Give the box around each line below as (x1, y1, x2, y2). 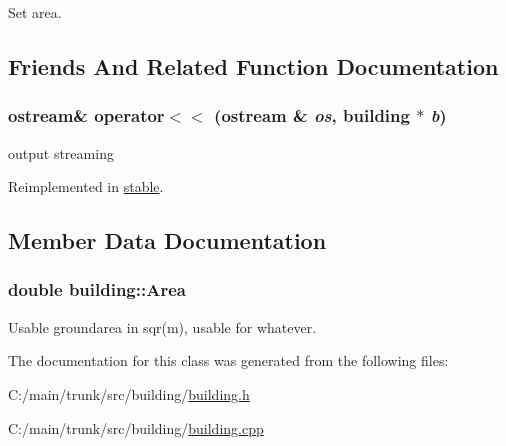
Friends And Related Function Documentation (8, 50, 499, 81)
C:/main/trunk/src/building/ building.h (8, 383, 250, 404)
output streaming (8, 142, 114, 163)
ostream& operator (8, 103, 165, 128)
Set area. (8, 2, 62, 22)
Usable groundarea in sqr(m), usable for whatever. (8, 316, 317, 337)
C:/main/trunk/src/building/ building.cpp (8, 417, 264, 438)
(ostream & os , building (214, 103, 410, 128)
